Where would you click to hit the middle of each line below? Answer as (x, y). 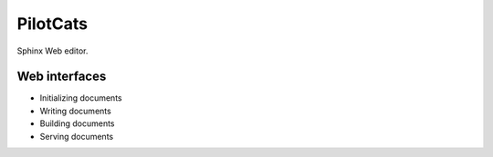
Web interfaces (62, 77)
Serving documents (77, 136)
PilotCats (52, 24)
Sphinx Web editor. (52, 51)
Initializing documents (81, 98)
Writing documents (75, 111)
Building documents (77, 123)
